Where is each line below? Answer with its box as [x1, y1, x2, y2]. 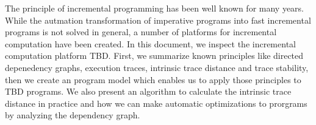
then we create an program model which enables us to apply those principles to [5, 73, 301, 86]
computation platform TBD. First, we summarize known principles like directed [5, 49, 304, 62]
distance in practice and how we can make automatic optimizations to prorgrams [5, 96, 307, 109]
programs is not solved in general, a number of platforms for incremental [5, 25, 277, 38]
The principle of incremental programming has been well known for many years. [5, 2, 304, 14]
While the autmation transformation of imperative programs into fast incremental [5, 13, 311, 26]
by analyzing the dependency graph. [5, 109, 140, 121]
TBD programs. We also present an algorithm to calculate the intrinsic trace [5, 85, 292, 98]
